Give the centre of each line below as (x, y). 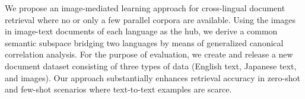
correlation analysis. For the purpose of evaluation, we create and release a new (149, 54)
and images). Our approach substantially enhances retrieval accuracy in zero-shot (153, 77)
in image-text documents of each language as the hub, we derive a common (141, 31)
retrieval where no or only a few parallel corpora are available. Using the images (150, 19)
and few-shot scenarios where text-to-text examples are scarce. (118, 89)
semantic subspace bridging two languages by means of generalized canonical (144, 42)
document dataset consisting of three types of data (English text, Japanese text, (151, 66)
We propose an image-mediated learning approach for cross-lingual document (145, 8)
